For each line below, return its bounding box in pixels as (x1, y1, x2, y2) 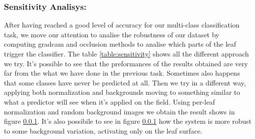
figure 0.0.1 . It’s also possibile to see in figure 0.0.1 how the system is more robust (4, 116, 252, 126)
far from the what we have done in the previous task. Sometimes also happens (4, 68, 240, 78)
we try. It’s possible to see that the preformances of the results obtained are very (4, 58, 248, 68)
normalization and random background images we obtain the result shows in (4, 106, 235, 116)
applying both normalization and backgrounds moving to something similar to (4, 87, 240, 97)
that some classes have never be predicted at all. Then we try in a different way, (4, 77, 246, 87)
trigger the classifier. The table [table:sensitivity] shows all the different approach (4, 49, 249, 58)
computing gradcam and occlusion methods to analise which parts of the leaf (4, 39, 236, 49)
